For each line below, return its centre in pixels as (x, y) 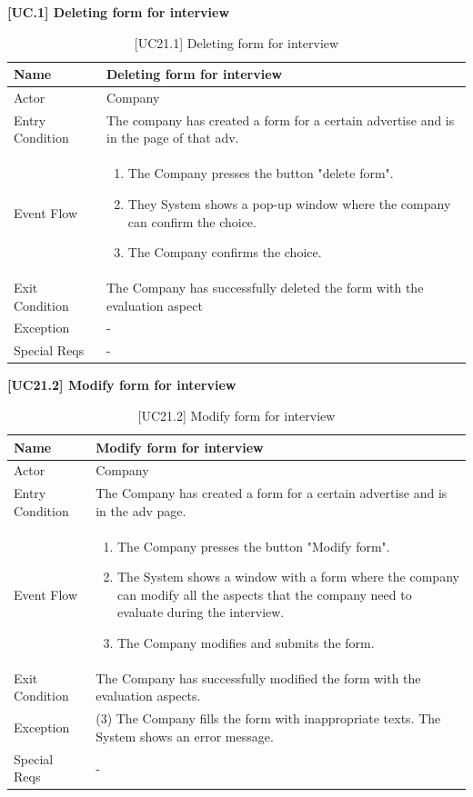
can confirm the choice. (192, 221)
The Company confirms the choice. (225, 252)
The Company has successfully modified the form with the (258, 677)
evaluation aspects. (148, 696)
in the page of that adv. (172, 138)
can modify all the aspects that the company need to (265, 594)
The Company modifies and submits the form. (246, 643)
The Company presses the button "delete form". (261, 173)
